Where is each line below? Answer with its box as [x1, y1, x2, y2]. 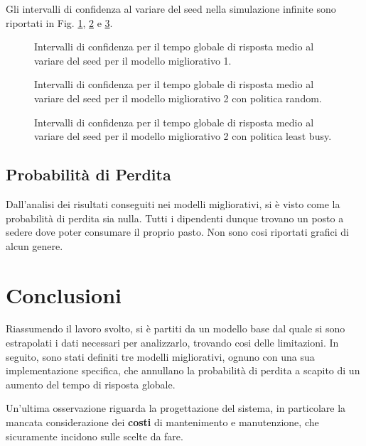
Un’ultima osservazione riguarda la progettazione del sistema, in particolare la [6, 401, 346, 415]
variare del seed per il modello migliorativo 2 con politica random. [34, 90, 322, 105]
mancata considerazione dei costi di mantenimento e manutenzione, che [6, 415, 319, 430]
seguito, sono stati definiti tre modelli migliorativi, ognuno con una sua [6, 349, 315, 364]
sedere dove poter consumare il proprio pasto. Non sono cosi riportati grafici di [6, 224, 349, 239]
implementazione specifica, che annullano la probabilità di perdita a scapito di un [6, 363, 360, 378]
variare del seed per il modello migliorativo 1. [34, 53, 232, 67]
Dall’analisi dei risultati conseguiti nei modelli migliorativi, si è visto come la [6, 196, 340, 211]
